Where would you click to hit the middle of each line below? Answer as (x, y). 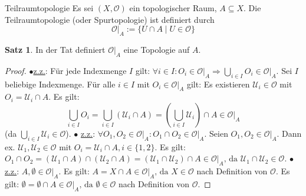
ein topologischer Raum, (173, 8)
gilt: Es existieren (218, 84)
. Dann (289, 133)
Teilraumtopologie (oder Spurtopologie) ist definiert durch (110, 19)
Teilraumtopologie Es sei (49, 8)
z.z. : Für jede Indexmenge (80, 70)
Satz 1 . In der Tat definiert (55, 49)
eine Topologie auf (157, 49)
